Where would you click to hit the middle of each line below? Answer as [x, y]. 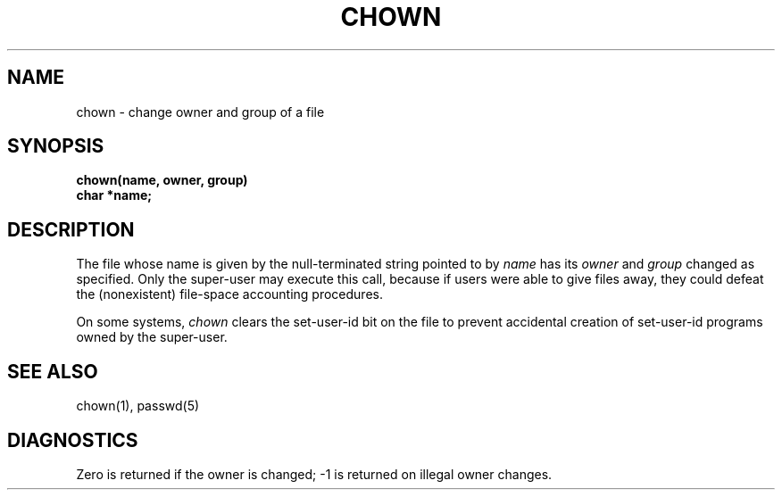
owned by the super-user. [152, 337]
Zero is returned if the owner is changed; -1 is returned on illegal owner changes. [314, 474]
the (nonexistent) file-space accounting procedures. [229, 294]
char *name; [114, 195]
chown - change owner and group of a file [200, 112]
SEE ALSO [53, 371]
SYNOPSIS [56, 146]
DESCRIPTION [71, 229]
